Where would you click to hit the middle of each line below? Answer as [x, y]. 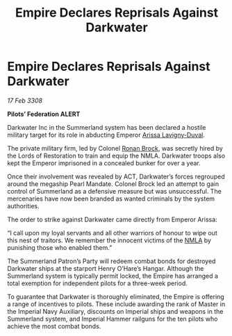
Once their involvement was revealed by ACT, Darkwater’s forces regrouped [116, 176]
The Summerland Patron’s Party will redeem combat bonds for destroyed [111, 261]
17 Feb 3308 [25, 100]
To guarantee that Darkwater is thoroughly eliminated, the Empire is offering [116, 296]
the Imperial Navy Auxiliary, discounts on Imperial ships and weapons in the [115, 311]
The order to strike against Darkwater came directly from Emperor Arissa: [112, 219]
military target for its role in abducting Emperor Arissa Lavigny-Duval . [106, 135]
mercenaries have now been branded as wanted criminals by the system [111, 199]
